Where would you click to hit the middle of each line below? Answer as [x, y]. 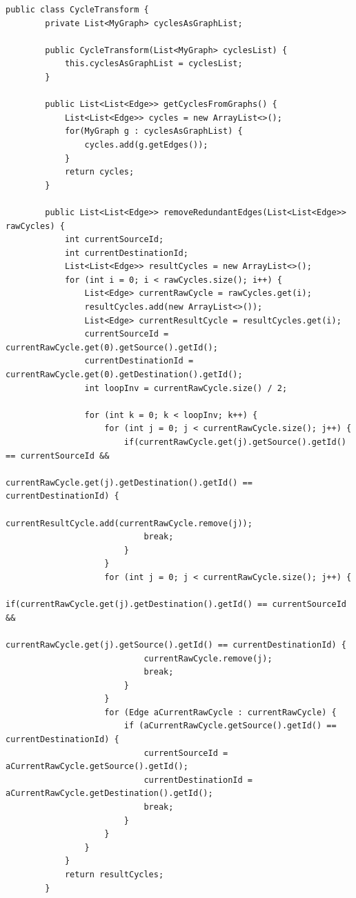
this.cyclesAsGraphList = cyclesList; [154, 64]
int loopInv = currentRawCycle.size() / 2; [186, 388]
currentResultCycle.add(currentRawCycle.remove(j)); [129, 523]
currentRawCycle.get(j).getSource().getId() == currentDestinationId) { [176, 645]
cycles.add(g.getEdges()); [146, 144]
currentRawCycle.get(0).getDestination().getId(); [124, 375]
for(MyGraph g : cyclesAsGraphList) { [154, 131]
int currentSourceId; [114, 240]
